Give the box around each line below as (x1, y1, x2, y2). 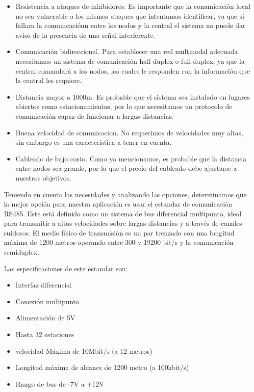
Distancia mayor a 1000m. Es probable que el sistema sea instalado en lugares (15, 91, 250, 102)
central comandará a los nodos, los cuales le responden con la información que (15, 65, 250, 76)
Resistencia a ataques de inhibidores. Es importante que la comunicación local (15, 1, 251, 11)
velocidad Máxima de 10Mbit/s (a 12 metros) (15, 345, 152, 356)
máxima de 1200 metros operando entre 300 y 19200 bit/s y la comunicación (4, 237, 234, 247)
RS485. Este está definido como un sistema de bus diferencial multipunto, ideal (4, 208, 242, 218)
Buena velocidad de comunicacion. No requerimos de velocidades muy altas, (15, 127, 243, 137)
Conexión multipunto (15, 296, 79, 306)
